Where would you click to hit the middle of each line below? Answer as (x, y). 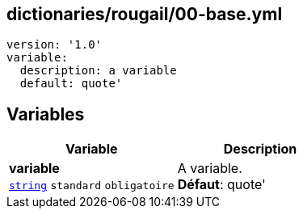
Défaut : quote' (221, 185)
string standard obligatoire (92, 186)
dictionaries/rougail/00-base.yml (145, 14)
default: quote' (71, 84)
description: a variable (98, 71)
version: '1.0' (55, 45)
